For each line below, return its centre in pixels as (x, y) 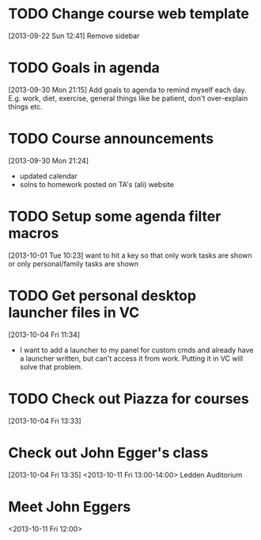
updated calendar (48, 176)
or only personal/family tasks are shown (74, 263)
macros (34, 233)
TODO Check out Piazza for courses (129, 398)
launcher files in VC (74, 312)
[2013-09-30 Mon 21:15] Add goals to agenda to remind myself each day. (127, 90)
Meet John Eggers (70, 506)
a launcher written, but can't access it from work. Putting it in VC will (131, 358)
